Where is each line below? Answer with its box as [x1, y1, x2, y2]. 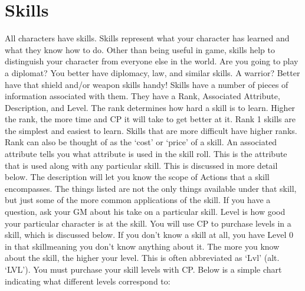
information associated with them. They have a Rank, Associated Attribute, [5, 90, 280, 102]
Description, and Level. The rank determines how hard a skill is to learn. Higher [5, 101, 296, 113]
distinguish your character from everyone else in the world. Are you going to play [5, 55, 299, 67]
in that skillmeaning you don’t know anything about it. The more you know [5, 240, 280, 252]
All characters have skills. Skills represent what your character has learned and [5, 32, 290, 44]
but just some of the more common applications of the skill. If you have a [5, 194, 271, 206]
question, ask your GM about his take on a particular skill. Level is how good [5, 205, 286, 218]
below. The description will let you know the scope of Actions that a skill [5, 171, 270, 183]
